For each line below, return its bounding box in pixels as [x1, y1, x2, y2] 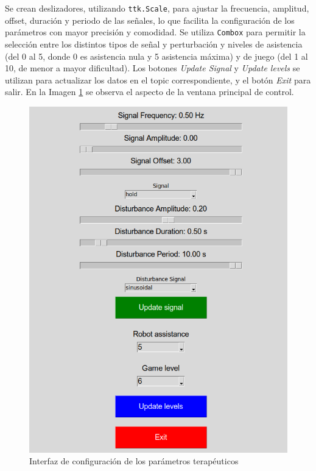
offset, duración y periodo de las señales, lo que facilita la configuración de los [5, 13, 295, 26]
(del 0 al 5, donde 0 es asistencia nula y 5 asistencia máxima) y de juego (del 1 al [5, 49, 308, 62]
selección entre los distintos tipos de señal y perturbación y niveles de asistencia [5, 37, 303, 50]
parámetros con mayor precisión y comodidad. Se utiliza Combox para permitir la [5, 26, 306, 38]
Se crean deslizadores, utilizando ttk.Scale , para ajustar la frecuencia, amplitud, [5, 2, 309, 14]
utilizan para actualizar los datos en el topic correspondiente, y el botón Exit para [5, 73, 311, 86]
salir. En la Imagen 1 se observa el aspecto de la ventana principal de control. [5, 85, 294, 98]
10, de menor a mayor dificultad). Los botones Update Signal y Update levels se [5, 62, 300, 74]
